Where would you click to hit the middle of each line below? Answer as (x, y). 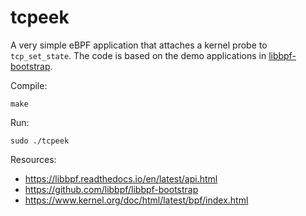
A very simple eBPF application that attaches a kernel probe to (139, 45)
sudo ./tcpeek (40, 141)
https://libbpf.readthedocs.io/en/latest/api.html (121, 178)
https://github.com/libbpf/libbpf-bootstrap (111, 189)
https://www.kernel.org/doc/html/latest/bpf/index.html (136, 200)
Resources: (33, 159)
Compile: (29, 85)
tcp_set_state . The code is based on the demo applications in (138, 55)
